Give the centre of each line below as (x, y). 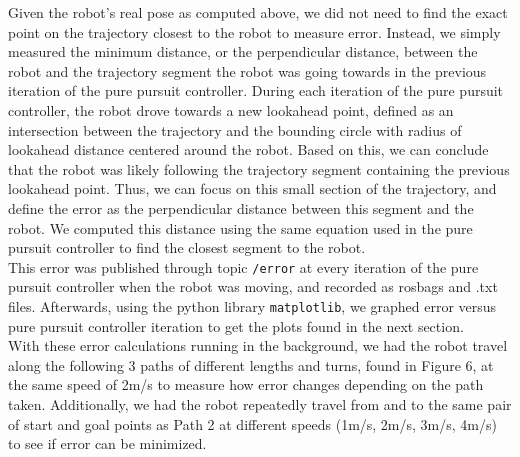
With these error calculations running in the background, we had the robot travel (258, 345)
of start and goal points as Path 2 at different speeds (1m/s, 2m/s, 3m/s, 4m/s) (252, 423)
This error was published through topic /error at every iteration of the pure (243, 266)
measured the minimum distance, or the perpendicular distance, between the (243, 51)
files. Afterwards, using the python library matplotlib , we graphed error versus (252, 305)
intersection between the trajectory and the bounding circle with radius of (235, 129)
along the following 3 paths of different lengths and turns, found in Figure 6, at (251, 364)
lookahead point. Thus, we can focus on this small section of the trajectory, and (252, 188)
